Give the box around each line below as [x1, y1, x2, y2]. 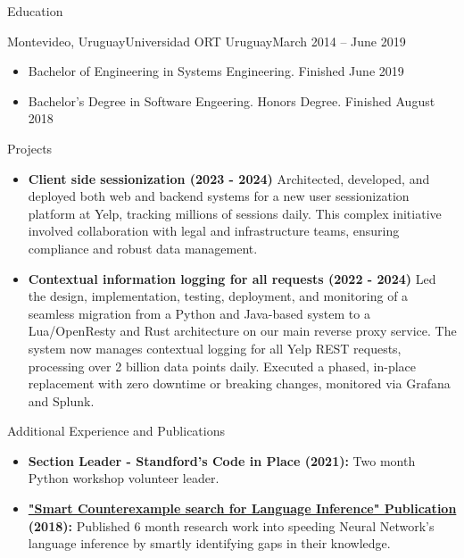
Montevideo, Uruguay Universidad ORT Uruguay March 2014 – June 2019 [7, 31, 406, 50]
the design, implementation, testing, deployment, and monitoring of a [28, 287, 409, 305]
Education [7, 2, 63, 20]
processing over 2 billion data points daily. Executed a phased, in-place [28, 356, 417, 375]
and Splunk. [28, 391, 95, 410]
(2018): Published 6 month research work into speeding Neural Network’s [28, 516, 435, 535]
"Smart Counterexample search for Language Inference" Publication [28, 499, 457, 518]
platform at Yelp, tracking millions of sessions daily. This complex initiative [28, 204, 442, 222]
